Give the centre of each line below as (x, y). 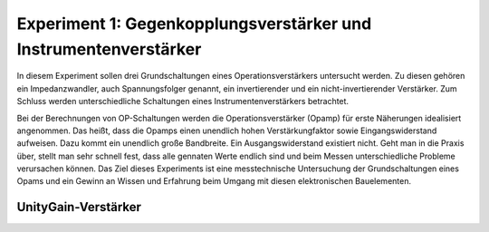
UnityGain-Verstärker (79, 207)
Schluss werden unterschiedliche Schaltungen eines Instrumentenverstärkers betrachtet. (182, 101)
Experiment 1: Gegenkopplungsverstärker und (194, 24)
